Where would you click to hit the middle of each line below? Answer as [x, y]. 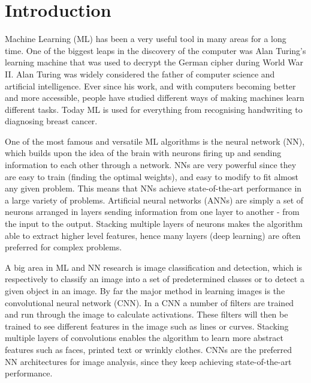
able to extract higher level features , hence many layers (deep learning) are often [153, 235]
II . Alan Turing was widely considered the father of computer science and [140, 74]
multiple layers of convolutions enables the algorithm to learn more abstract [144, 338]
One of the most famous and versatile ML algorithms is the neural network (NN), [155, 141]
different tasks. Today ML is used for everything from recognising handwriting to [154, 109]
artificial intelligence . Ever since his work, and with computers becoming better [150, 86]
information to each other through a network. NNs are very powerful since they [151, 165]
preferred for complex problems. [64, 247]
